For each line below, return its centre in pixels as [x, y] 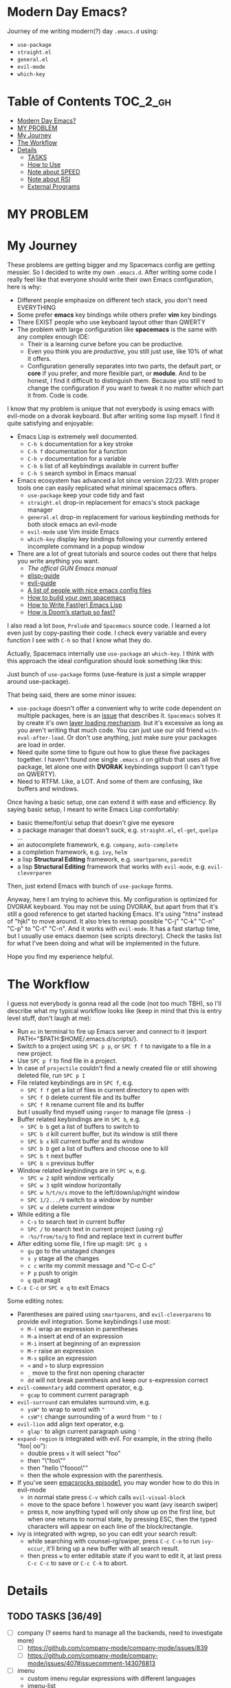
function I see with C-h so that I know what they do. [80, 640]
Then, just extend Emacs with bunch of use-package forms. [90, 886]
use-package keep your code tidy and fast [86, 495]
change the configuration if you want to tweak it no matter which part [125, 388]
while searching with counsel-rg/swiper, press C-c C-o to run [114, 1541]
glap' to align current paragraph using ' [84, 1431]
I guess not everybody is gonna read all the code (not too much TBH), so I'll [114, 1003]
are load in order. [41, 745]
